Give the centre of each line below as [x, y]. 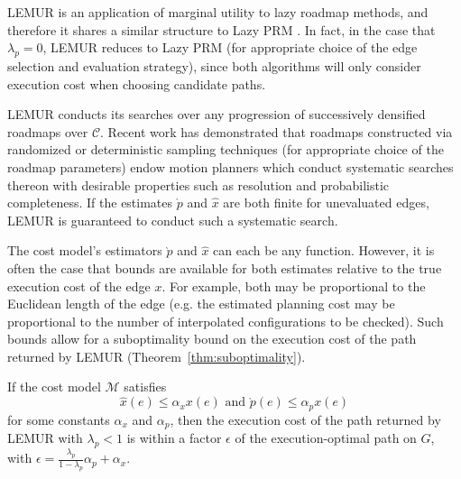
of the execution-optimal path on [326, 438]
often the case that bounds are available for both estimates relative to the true [225, 267]
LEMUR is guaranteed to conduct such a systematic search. [173, 220]
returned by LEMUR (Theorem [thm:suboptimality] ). [157, 356]
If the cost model [54, 387]
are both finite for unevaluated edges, [326, 203]
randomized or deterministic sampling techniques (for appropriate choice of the [226, 149]
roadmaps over [48, 131]
